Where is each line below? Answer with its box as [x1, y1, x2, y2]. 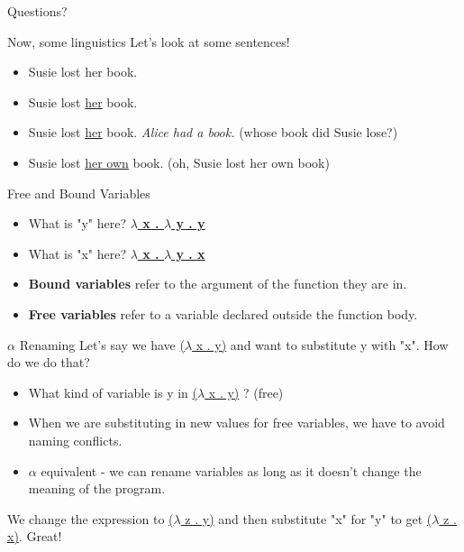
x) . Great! [7, 527, 62, 546]
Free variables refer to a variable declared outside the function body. [28, 304, 418, 323]
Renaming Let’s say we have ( [19, 335, 185, 354]
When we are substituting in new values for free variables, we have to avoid [28, 413, 445, 432]
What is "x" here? [28, 244, 126, 262]
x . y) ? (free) [208, 382, 284, 401]
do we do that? [7, 353, 90, 372]
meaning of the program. [28, 479, 166, 498]
